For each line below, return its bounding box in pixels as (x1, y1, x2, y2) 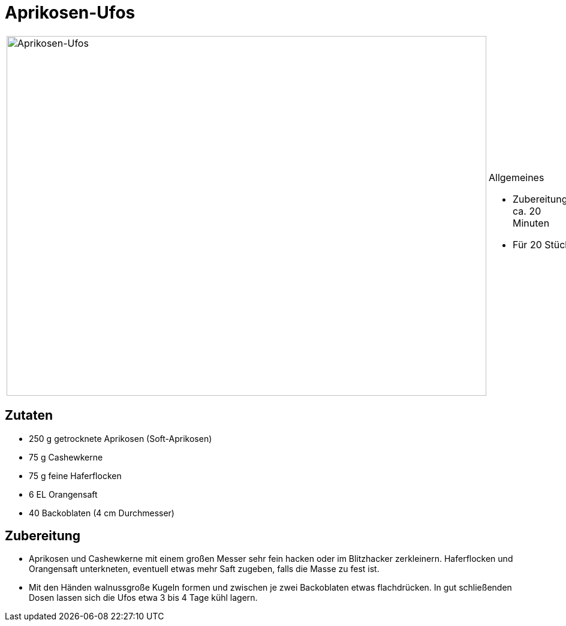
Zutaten (5, 408, 53, 423)
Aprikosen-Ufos (5, 2, 136, 23)
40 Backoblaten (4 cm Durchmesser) (29, 507, 174, 518)
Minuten (513, 216, 550, 229)
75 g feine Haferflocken (29, 470, 122, 481)
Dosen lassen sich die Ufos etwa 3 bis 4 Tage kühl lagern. (29, 592, 258, 603)
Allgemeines (489, 171, 544, 183)
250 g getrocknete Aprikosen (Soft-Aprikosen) (29, 433, 212, 444)
